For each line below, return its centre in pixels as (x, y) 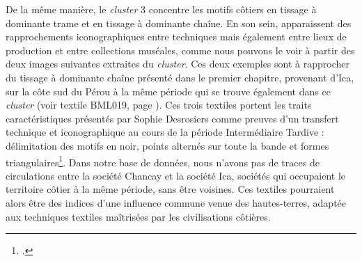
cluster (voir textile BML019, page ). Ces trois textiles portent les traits (159, 105)
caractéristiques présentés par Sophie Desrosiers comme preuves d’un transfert (172, 118)
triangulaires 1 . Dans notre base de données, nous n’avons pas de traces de (163, 161)
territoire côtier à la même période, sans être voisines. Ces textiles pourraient (170, 189)
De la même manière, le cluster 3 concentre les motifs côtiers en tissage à (161, 9)
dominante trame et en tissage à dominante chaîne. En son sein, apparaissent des (179, 23)
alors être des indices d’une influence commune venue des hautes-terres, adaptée (176, 202)
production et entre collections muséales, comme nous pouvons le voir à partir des (180, 50)
